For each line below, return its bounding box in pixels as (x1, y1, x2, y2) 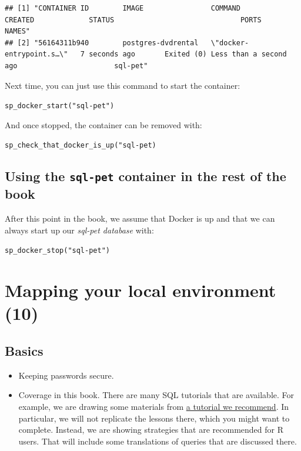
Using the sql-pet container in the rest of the (5, 167, 286, 185)
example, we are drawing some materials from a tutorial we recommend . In (18, 400, 289, 413)
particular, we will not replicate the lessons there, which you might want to (18, 412, 290, 424)
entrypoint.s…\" (5, 50, 68, 59)
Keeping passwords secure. (18, 369, 114, 381)
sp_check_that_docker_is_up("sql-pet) (5, 141, 156, 150)
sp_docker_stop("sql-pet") (5, 246, 110, 255)
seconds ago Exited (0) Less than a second (89, 50, 287, 59)
